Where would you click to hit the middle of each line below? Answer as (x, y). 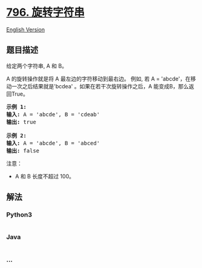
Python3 (19, 215)
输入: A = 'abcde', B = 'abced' (53, 143)
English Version (26, 29)
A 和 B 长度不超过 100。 (44, 176)
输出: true (21, 122)
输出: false (23, 151)
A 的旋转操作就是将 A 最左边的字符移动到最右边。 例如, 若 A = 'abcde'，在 (99, 79)
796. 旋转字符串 (45, 12)
